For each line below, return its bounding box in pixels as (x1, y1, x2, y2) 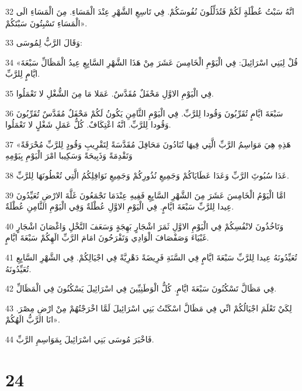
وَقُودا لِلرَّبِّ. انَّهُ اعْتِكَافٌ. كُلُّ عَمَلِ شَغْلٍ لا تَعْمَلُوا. (5, 118, 171, 131)
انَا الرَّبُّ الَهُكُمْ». (5, 313, 60, 325)
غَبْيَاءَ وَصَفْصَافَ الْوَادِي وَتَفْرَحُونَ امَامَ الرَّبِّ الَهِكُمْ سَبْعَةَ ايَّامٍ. (5, 231, 209, 243)
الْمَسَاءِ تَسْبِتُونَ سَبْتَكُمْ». (5, 16, 88, 29)
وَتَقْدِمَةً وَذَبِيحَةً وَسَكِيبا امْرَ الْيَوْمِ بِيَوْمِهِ (5, 149, 133, 162)
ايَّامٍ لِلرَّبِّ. (5, 67, 40, 80)
